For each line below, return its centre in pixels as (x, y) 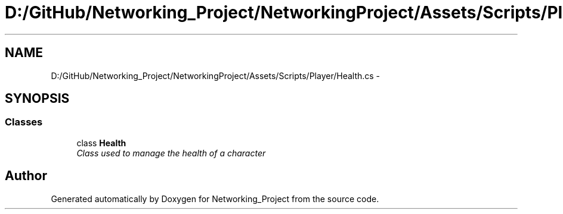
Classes (24, 122)
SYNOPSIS (37, 99)
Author (26, 176)
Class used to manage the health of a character (171, 153)
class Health (101, 143)
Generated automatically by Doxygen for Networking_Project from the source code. (215, 199)
